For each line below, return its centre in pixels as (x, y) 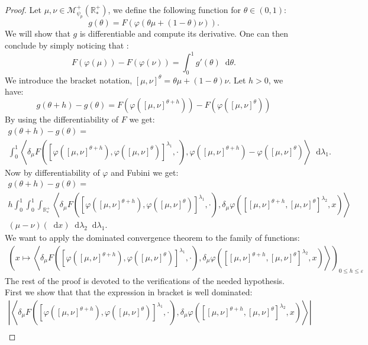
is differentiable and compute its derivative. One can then (184, 33)
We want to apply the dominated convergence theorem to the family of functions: (152, 238)
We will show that (38, 33)
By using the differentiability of (62, 119)
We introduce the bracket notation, (69, 80)
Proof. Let (23, 9)
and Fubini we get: (145, 172)
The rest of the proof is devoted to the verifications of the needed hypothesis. (145, 280)
